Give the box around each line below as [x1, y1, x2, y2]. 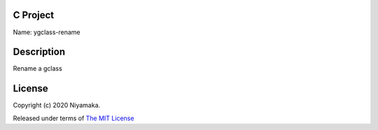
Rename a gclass [13, 64, 62, 73]
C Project [13, 9, 55, 21]
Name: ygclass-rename [13, 28, 80, 36]
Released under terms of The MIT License [13, 114, 134, 122]
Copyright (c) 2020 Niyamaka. [13, 101, 101, 110]
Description [13, 46, 66, 58]
